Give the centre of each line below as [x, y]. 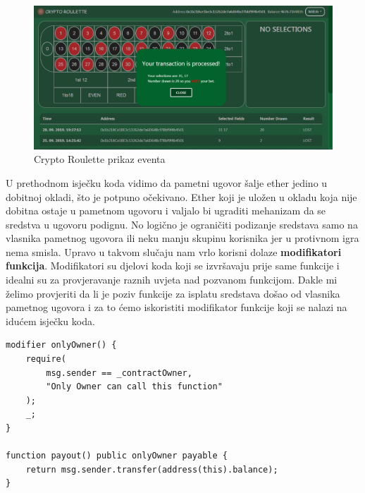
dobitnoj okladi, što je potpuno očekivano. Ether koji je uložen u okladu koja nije [181, 196]
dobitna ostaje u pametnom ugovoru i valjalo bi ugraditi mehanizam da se [166, 211]
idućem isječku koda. [50, 321]
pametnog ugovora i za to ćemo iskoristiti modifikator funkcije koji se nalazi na [177, 307]
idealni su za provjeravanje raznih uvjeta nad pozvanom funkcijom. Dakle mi [172, 280]
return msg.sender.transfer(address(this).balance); [152, 469]
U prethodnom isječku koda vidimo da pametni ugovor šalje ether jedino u [167, 182]
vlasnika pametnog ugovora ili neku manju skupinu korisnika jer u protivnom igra [182, 238]
